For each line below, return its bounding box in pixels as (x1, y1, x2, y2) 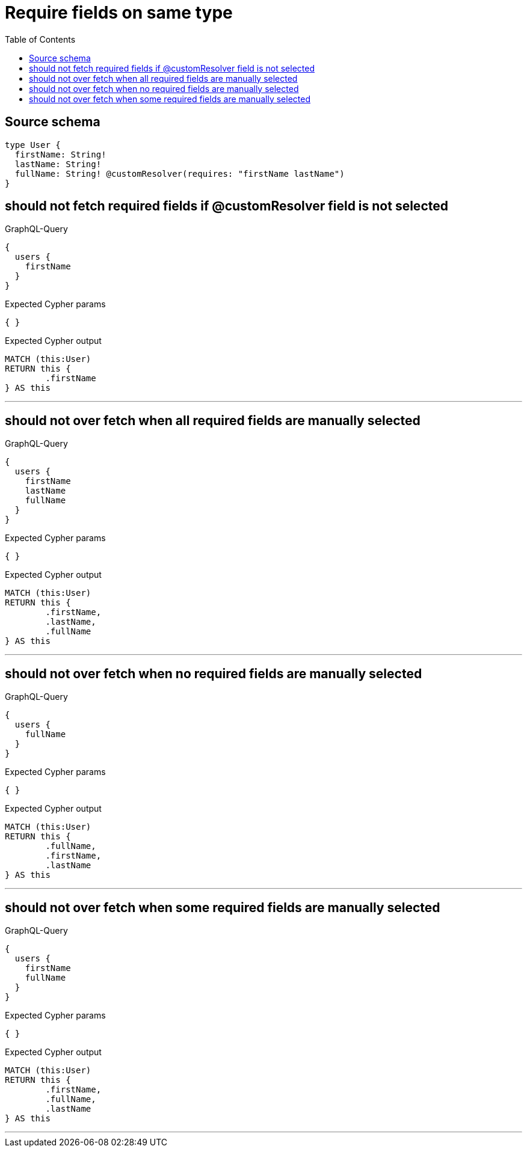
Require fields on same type (5, 2, 233, 23)
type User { (5, 139, 61, 150)
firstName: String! (14, 149, 106, 159)
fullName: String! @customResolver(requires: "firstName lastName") (14, 168, 345, 179)
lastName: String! (14, 159, 102, 169)
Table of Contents (5, 34, 76, 44)
